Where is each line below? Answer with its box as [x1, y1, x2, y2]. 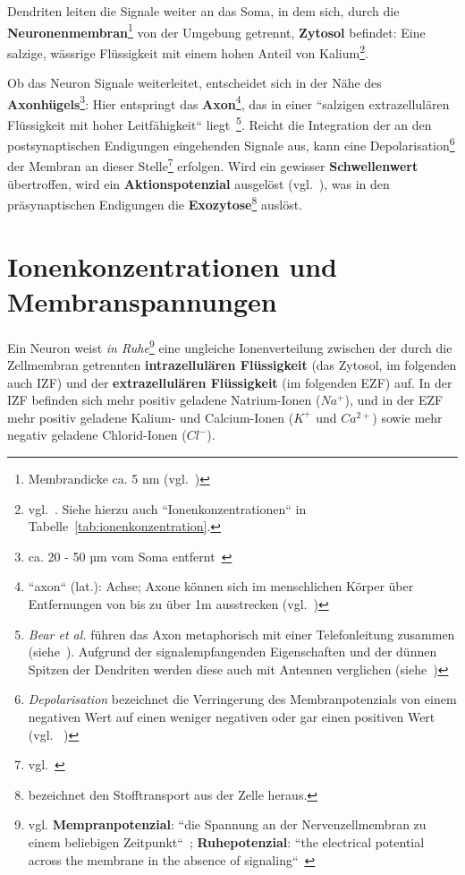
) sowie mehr [372, 407, 443, 426]
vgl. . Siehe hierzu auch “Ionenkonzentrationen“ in [28, 499, 307, 518]
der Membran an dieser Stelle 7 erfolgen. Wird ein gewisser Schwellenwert [7, 154, 418, 176]
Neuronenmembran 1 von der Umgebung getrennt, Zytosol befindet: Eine [7, 20, 426, 41]
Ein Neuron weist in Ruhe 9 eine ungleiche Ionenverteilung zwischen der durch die [7, 335, 452, 356]
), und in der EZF [344, 390, 444, 409]
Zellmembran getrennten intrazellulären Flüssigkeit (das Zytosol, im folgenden [7, 356, 457, 374]
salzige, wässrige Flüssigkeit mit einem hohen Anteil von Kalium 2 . [7, 40, 368, 62]
